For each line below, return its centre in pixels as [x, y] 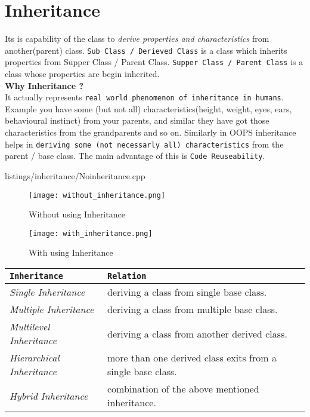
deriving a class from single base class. [187, 292]
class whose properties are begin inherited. [82, 74]
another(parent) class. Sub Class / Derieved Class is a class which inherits [146, 50]
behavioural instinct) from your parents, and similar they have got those [137, 120]
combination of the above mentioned [183, 389]
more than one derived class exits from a [192, 358]
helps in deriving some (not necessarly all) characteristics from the [144, 144]
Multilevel [30, 327]
